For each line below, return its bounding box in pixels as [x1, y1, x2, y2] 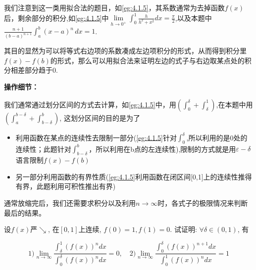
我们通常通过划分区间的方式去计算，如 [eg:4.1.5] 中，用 [4, 99, 176, 109]
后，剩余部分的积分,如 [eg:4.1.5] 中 [4, 12, 109, 23]
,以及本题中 [175, 12, 212, 23]
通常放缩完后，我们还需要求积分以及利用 [4, 198, 136, 208]
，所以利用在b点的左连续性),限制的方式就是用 [89, 143, 236, 154]
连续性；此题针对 [15, 143, 71, 154]
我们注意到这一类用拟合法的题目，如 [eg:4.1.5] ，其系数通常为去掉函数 [4, 2, 225, 12]
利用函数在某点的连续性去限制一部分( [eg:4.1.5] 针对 [15, 132, 177, 142]
